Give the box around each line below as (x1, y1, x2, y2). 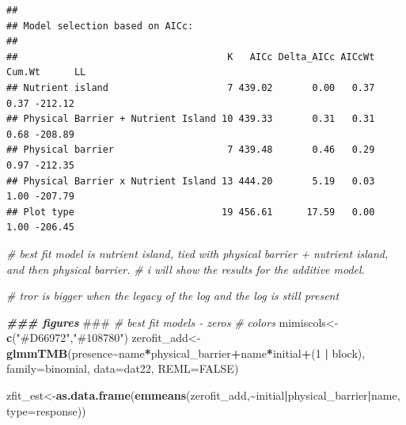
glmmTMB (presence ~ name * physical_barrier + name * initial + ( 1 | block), (6, 344, 366, 361)
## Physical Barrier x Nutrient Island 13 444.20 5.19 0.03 (6, 175, 375, 187)
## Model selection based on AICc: (6, 20, 194, 32)
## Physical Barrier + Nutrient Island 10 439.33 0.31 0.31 (6, 113, 375, 125)
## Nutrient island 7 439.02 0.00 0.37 (6, 82, 375, 93)
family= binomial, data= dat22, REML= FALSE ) (6, 360, 239, 377)
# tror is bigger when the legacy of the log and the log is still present (6, 287, 340, 304)
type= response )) (6, 402, 86, 419)
